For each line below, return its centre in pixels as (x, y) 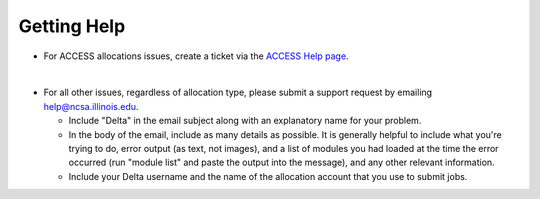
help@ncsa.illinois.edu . (91, 106)
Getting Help (72, 26)
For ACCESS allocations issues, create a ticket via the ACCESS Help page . (196, 56)
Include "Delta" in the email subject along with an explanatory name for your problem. (245, 121)
